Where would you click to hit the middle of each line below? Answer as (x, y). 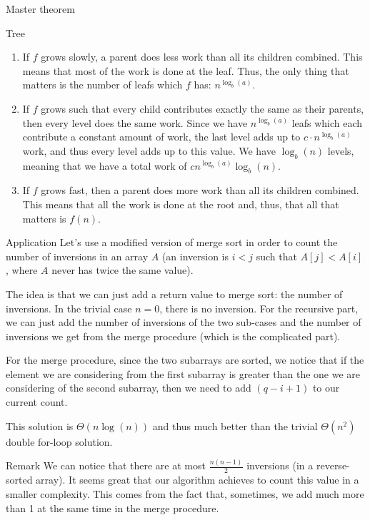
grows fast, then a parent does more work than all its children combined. (200, 190)
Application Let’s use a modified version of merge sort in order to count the (172, 242)
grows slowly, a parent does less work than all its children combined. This (202, 57)
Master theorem (40, 9)
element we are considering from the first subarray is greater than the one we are (183, 373)
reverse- (333, 465)
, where (22, 270)
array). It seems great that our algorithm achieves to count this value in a (197, 480)
